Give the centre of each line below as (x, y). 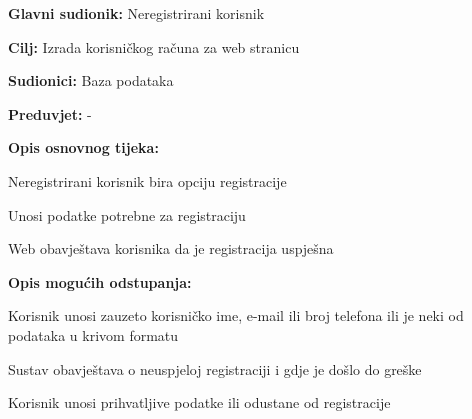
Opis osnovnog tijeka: (83, 147)
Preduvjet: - (50, 113)
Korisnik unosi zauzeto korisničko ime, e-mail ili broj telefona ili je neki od (236, 315)
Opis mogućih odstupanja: (100, 281)
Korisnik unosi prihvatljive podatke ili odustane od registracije (199, 402)
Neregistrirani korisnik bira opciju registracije (147, 180)
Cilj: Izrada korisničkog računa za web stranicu (154, 46)
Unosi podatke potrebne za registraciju (127, 214)
